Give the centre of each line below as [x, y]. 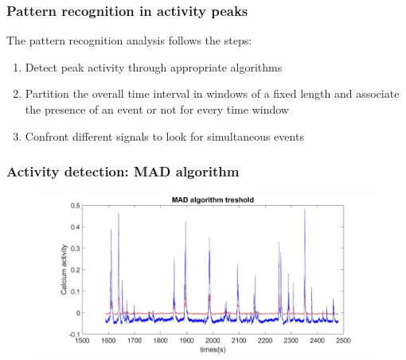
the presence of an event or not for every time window [157, 109]
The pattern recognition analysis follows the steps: [129, 40]
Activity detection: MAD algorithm [123, 171]
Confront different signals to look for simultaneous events [164, 135]
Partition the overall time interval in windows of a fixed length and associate [212, 93]
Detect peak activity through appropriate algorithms [154, 66]
